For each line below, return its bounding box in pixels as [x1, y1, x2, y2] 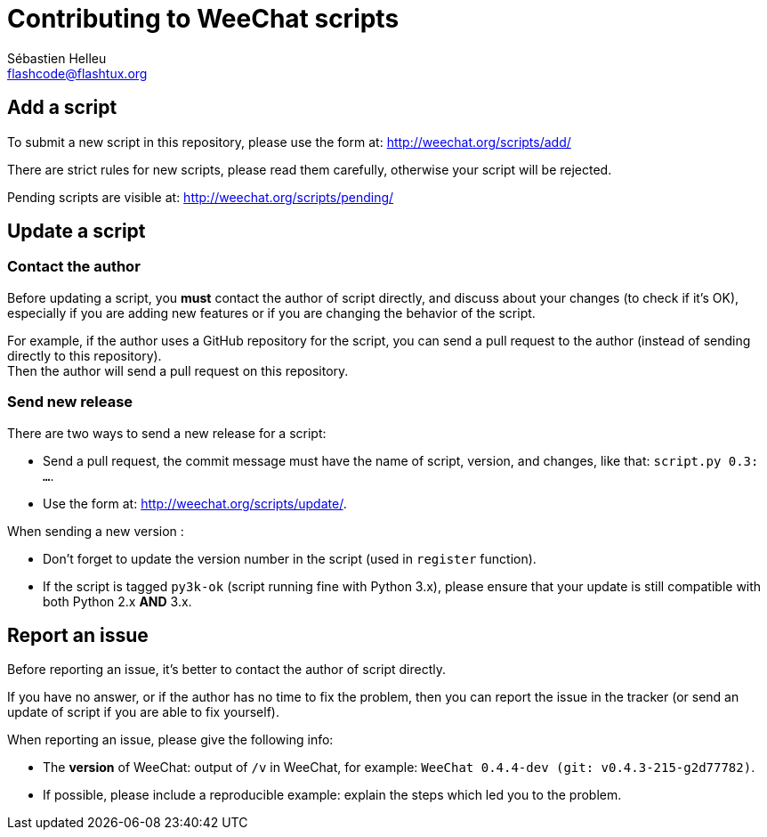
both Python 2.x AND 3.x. [43, 593, 192, 609]
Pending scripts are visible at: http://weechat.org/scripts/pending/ [7, 189, 394, 205]
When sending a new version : [7, 523, 184, 539]
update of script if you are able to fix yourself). [7, 704, 279, 720]
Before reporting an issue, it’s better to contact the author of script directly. [7, 662, 447, 678]
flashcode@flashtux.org [7, 65, 148, 81]
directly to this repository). [7, 347, 162, 363]
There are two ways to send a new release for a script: [7, 425, 327, 441]
